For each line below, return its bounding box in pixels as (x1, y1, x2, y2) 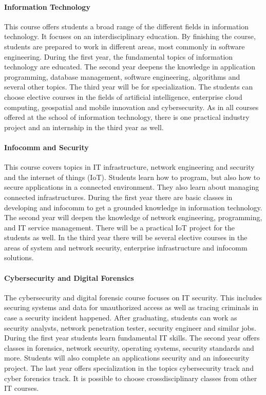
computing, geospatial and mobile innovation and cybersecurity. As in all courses (4, 101, 259, 112)
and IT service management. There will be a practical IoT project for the (4, 222, 235, 232)
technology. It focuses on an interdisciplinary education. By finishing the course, (4, 31, 256, 42)
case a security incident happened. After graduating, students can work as (4, 312, 237, 323)
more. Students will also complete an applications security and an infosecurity (4, 352, 250, 363)
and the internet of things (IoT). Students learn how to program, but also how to (4, 171, 260, 182)
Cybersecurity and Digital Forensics (4, 272, 134, 283)
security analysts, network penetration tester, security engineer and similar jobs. (4, 322, 256, 333)
